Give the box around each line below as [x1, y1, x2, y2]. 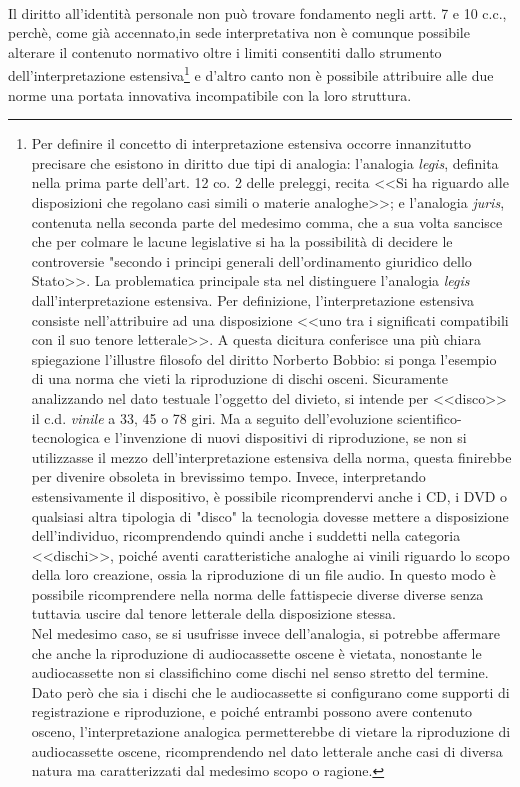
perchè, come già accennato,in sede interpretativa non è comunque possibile [8, 22, 470, 43]
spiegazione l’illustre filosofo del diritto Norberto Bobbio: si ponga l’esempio [31, 348, 497, 369]
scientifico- [397, 407, 462, 428]
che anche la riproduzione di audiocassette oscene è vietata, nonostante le [31, 642, 482, 663]
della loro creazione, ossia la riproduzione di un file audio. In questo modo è [31, 564, 496, 585]
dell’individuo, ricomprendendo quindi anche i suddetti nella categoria [31, 525, 461, 546]
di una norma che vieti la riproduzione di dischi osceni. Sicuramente [31, 368, 448, 389]
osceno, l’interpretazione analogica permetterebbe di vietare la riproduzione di [31, 721, 511, 742]
